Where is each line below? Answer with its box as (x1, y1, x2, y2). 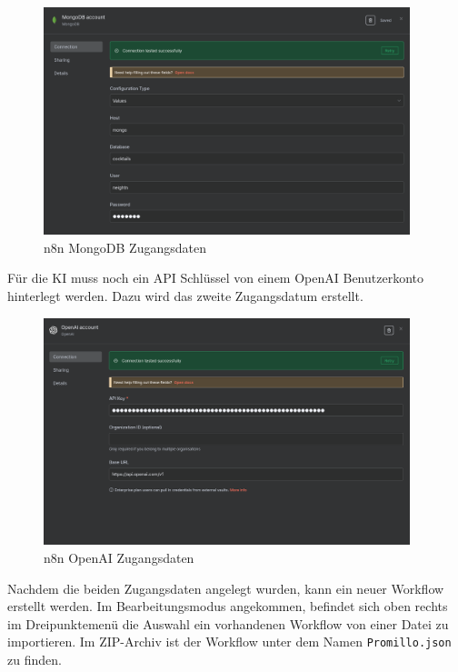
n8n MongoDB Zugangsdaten (44, 237, 206, 256)
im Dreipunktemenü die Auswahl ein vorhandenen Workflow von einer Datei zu (7, 614, 449, 633)
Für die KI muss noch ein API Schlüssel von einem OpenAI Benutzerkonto (7, 268, 423, 287)
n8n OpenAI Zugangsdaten (44, 547, 194, 567)
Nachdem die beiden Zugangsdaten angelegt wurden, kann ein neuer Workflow (7, 578, 444, 597)
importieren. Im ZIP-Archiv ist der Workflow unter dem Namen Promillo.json (7, 632, 452, 651)
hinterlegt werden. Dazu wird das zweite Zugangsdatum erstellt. (7, 286, 363, 305)
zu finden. (7, 649, 62, 668)
